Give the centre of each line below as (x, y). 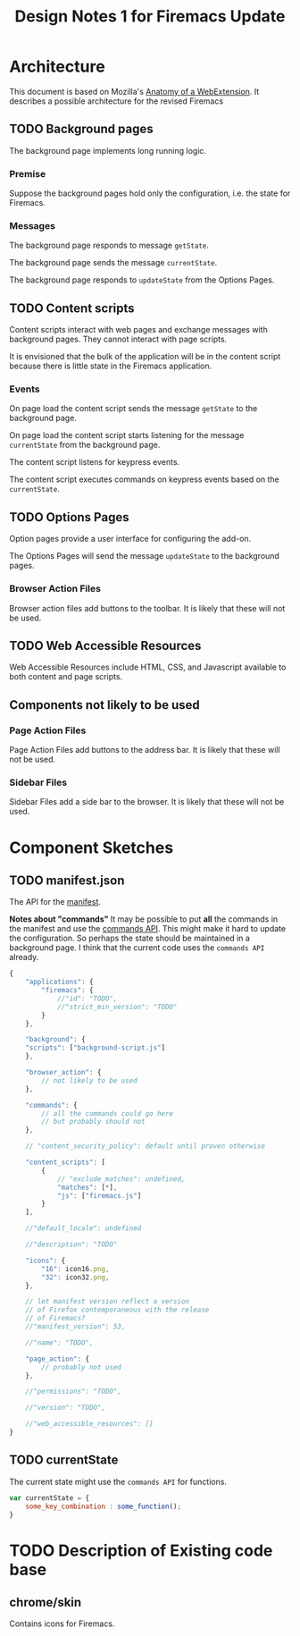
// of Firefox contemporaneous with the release (117, 1310)
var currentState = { (50, 1498)
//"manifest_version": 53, (75, 1327)
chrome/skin (46, 1602)
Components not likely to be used (105, 705)
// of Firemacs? (56, 1319)
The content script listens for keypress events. (95, 462)
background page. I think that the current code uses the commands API (137, 948)
